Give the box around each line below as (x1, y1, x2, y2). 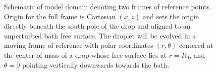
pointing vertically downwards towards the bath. (22, 59, 169, 70)
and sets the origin (143, 11, 199, 21)
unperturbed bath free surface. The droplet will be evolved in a (4, 30, 196, 40)
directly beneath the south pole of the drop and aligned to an (4, 21, 191, 31)
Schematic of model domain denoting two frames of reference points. (4, 1, 212, 11)
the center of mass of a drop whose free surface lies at (4, 49, 167, 60)
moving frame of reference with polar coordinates (4, 40, 153, 50)
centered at (179, 40, 213, 50)
